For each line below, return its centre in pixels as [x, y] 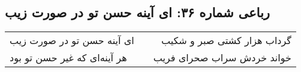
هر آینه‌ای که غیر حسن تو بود [68, 58]
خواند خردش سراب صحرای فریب [222, 58]
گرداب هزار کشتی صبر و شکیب [226, 40]
